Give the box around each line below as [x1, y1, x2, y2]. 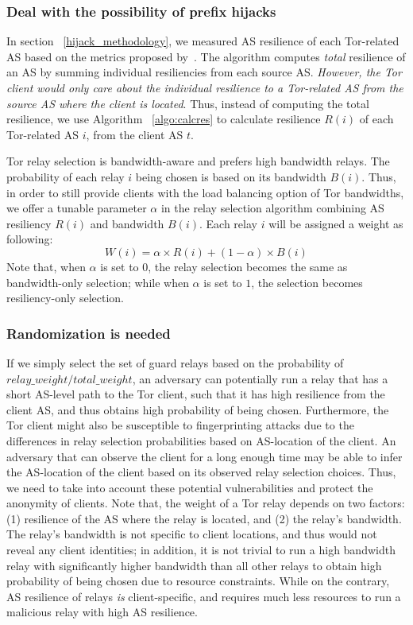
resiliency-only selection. [6, 289, 124, 306]
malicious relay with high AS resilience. [6, 604, 198, 620]
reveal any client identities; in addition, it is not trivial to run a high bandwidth [6, 542, 396, 558]
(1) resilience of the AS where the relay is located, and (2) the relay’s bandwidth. [6, 510, 402, 526]
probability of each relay [6, 168, 125, 184]
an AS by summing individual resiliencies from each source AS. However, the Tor [6, 64, 402, 80]
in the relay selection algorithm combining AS [160, 200, 384, 216]
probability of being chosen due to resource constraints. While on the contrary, [6, 573, 390, 589]
